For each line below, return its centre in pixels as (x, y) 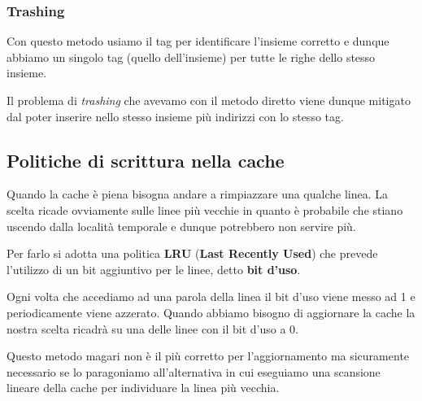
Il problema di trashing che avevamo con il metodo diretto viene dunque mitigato (209, 100)
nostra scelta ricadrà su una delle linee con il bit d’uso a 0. (152, 328)
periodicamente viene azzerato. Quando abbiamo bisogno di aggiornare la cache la (211, 312)
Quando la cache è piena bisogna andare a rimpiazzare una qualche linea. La (197, 194)
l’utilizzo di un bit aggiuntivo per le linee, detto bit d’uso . (154, 269)
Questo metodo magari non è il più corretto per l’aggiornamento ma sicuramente (208, 356)
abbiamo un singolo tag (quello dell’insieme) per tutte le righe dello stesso (191, 57)
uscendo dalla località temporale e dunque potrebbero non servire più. (181, 226)
